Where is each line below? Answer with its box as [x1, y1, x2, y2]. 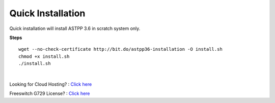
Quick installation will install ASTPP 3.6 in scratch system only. [9, 25, 141, 31]
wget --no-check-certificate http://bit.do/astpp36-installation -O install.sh [18, 46, 223, 52]
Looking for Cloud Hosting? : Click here [9, 81, 92, 87]
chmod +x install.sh [18, 53, 70, 59]
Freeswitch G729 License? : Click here [9, 90, 90, 96]
